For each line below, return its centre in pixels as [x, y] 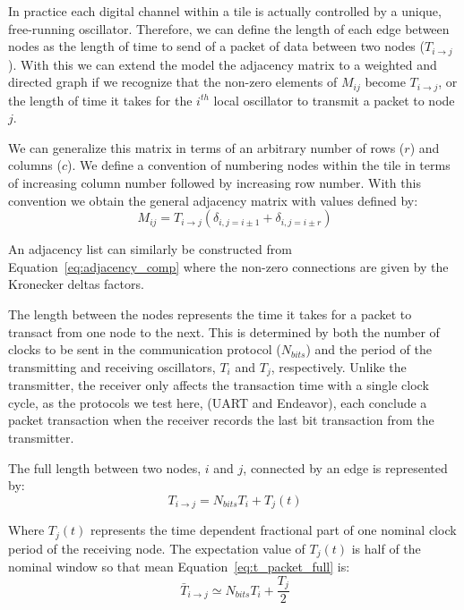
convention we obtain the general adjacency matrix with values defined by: [213, 200]
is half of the [386, 548]
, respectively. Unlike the [339, 366]
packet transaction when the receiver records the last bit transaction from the [221, 420]
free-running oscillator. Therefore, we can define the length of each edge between [229, 28]
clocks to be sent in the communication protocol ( [145, 349]
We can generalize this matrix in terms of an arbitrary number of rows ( [206, 147]
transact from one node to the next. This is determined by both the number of [224, 331]
